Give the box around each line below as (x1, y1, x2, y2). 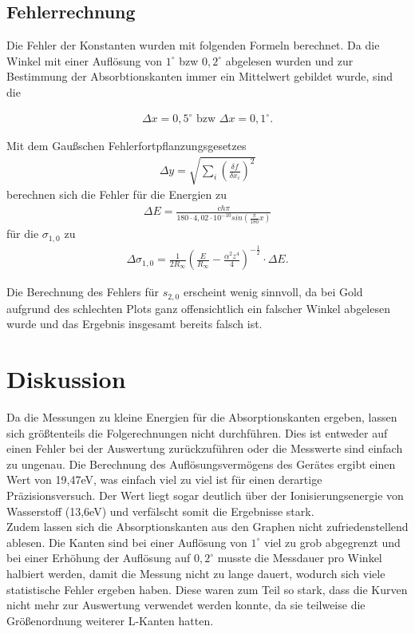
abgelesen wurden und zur (225, 52, 354, 69)
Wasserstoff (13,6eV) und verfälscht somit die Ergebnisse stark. (6, 502, 314, 519)
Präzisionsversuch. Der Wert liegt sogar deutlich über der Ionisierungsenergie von (6, 486, 404, 503)
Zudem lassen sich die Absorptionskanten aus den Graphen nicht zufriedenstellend (6, 518, 409, 535)
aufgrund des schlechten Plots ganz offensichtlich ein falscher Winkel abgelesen (6, 299, 390, 316)
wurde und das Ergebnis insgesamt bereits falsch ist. (6, 315, 263, 332)
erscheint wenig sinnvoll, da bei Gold (183, 283, 363, 300)
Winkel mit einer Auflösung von (6, 52, 162, 69)
